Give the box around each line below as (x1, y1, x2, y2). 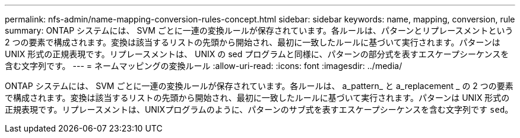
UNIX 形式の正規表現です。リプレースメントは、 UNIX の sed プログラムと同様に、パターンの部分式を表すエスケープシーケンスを (5, 49, 509, 59)
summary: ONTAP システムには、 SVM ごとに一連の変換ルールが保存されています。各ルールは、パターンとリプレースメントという (5, 25, 513, 35)
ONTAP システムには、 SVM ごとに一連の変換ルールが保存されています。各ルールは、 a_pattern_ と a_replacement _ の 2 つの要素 (5, 81, 513, 91)
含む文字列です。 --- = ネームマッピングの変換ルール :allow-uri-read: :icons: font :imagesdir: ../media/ (5, 61, 402, 71)
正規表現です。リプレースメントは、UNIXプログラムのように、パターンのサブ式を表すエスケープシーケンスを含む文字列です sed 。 (5, 104, 513, 114)
